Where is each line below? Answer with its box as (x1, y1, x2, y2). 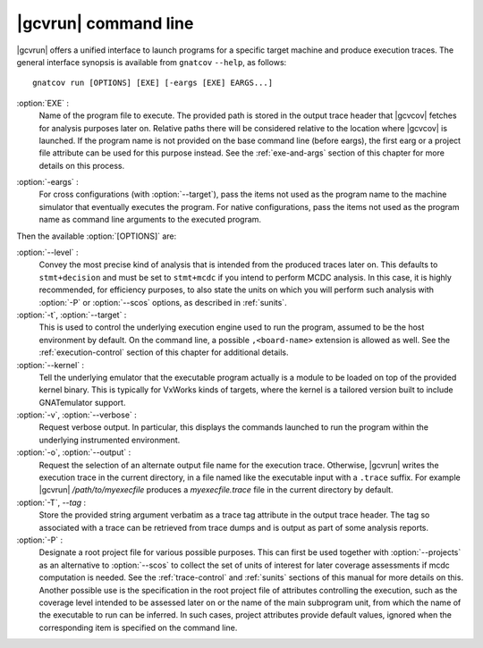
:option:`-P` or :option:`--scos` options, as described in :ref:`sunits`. (38, 297, 287, 307)
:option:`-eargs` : (16, 177, 80, 188)
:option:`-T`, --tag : (16, 497, 87, 508)
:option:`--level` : (16, 247, 79, 258)
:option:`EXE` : (16, 97, 70, 108)
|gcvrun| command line (16, 13, 194, 33)
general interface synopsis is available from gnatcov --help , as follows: (16, 56, 287, 67)
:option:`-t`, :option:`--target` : (16, 309, 127, 320)
